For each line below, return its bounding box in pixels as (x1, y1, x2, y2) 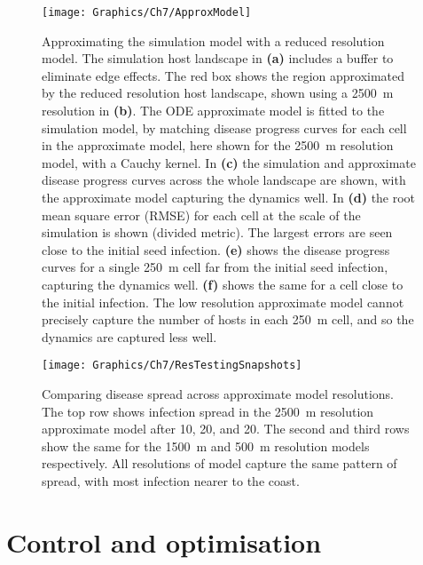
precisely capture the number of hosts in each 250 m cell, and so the (42, 310, 414, 329)
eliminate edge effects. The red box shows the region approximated (42, 66, 405, 84)
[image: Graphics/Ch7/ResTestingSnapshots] (42, 359, 302, 372)
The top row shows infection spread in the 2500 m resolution (42, 402, 374, 420)
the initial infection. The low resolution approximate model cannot (42, 292, 404, 311)
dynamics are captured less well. (42, 327, 217, 346)
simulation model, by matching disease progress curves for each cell (42, 118, 407, 137)
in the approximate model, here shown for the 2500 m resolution (42, 136, 394, 155)
